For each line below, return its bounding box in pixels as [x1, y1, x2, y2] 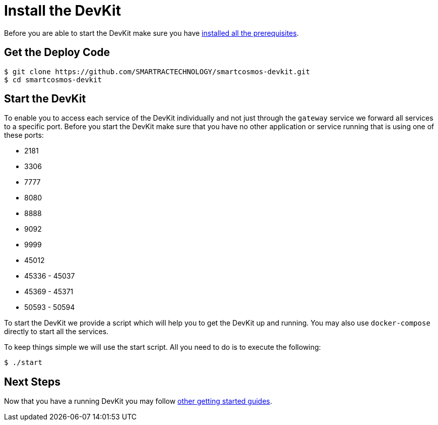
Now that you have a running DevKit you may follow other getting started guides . [4, 397, 272, 406]
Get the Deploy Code [4, 46, 110, 59]
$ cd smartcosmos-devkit [4, 75, 102, 84]
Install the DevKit [4, 2, 121, 19]
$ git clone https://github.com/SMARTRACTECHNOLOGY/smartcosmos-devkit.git [4, 67, 310, 76]
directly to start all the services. [4, 327, 109, 336]
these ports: [4, 131, 44, 140]
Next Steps [4, 375, 60, 388]
